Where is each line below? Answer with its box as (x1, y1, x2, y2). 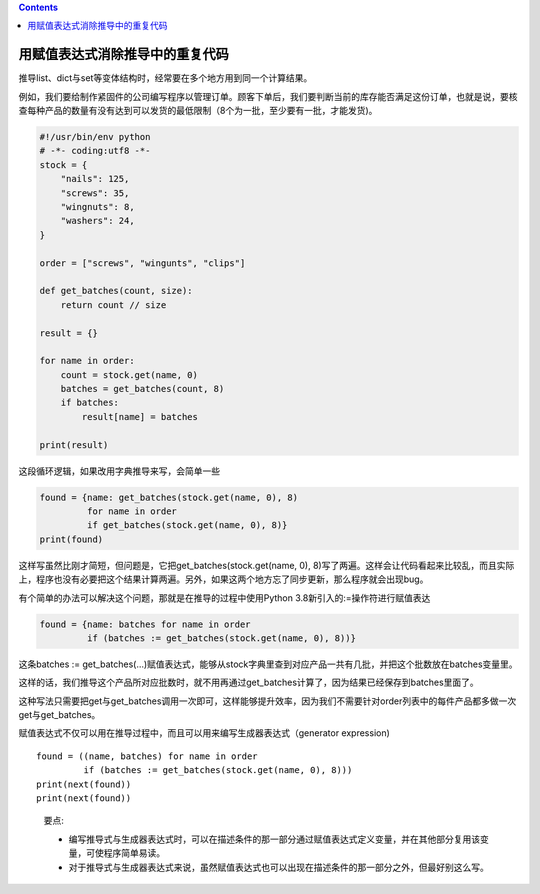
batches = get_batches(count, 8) (60, 383, 225, 395)
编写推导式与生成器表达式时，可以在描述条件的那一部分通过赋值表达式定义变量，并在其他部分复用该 (68, 833, 480, 845)
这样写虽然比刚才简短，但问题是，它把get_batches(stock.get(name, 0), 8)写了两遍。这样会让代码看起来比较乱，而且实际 (18, 559, 515, 571)
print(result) (39, 439, 109, 450)
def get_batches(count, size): (39, 285, 194, 297)
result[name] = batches (81, 411, 199, 422)
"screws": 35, (60, 187, 130, 199)
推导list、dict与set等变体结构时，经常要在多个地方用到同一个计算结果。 (18, 72, 313, 84)
